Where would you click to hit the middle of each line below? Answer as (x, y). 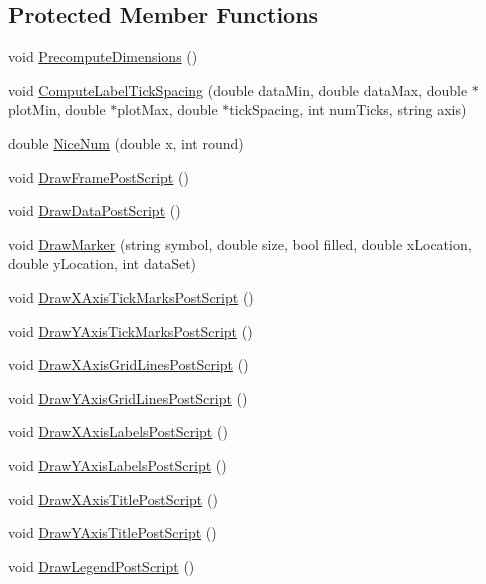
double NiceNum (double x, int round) (126, 142)
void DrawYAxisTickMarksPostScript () (130, 330)
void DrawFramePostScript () (98, 176)
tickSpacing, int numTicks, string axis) (348, 109)
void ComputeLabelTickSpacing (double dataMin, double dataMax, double (238, 89)
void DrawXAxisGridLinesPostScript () (128, 364)
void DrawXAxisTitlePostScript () (113, 498)
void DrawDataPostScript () (94, 210)
